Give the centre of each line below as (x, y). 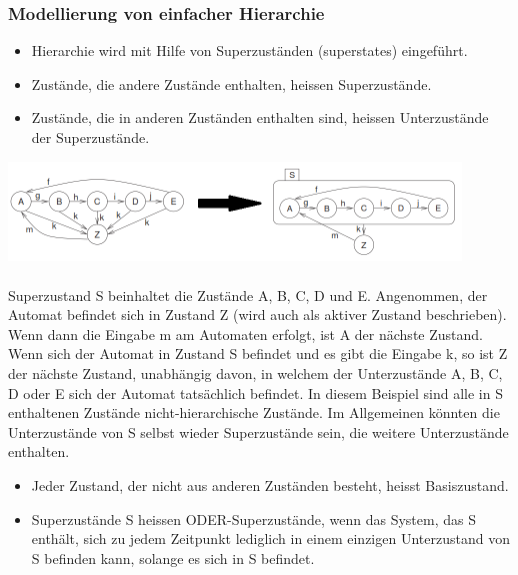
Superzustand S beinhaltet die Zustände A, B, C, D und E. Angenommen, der (248, 294)
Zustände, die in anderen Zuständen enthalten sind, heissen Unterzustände (260, 117)
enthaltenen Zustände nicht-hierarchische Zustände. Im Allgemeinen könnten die (254, 412)
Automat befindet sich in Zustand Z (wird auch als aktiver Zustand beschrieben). (257, 314)
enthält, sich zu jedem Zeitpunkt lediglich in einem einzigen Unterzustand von (270, 538)
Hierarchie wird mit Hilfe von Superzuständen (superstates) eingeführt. (249, 50)
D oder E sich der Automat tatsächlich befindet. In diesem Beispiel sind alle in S (255, 392)
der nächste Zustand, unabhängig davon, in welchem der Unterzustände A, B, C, (255, 373)
